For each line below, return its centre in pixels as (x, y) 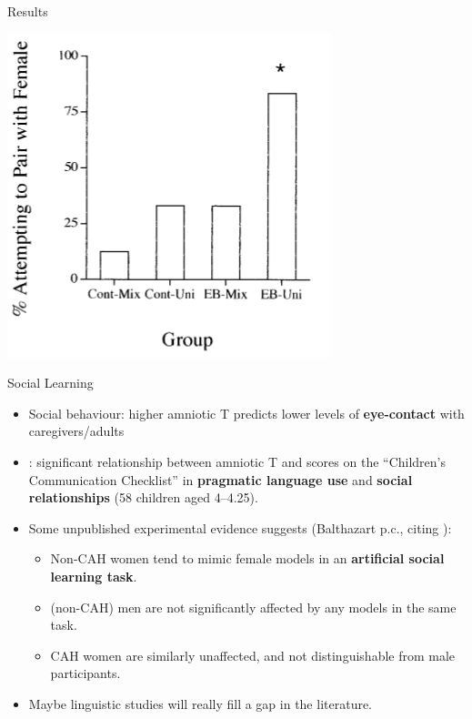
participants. (85, 673)
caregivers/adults (76, 431)
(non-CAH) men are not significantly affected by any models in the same (253, 607)
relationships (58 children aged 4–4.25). (143, 497)
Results (28, 11)
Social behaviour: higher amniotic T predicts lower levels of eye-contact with (246, 413)
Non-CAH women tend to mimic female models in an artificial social (247, 558)
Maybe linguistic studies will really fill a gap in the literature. (201, 703)
